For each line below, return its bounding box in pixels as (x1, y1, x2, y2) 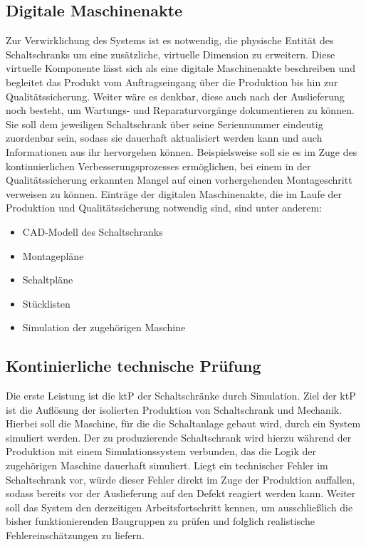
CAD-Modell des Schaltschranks (22, 224, 163, 239)
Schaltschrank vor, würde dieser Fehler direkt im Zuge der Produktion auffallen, (6, 472, 355, 486)
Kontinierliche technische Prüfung (6, 355, 261, 377)
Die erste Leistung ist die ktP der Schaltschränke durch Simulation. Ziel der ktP (6, 388, 356, 403)
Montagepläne (22, 248, 84, 263)
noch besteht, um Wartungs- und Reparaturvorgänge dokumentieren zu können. (6, 103, 355, 118)
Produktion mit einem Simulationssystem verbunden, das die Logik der (6, 444, 317, 459)
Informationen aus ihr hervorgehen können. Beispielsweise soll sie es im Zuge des (6, 144, 357, 159)
